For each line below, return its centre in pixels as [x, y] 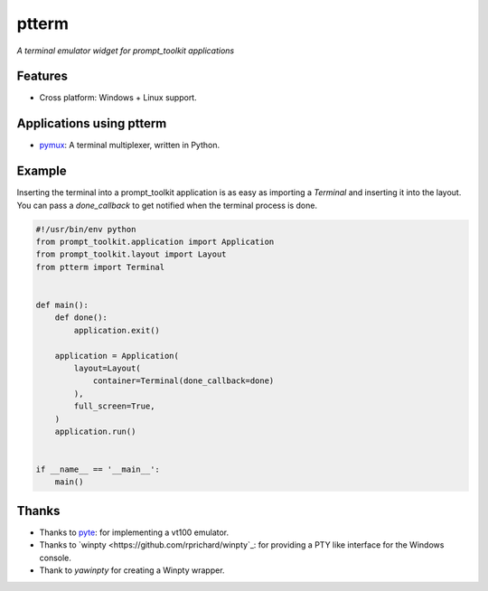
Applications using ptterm [92, 123]
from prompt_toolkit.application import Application [155, 242]
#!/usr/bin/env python [86, 229]
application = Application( [117, 356]
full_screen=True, [114, 406]
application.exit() [117, 330]
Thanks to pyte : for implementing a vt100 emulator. [134, 532]
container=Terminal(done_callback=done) [183, 381]
